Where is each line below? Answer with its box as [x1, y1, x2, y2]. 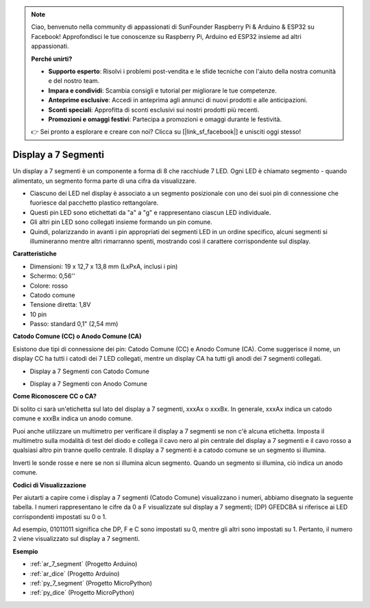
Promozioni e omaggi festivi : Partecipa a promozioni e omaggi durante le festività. [48, 115, 282, 123]
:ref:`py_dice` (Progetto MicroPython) [29, 589, 135, 597]
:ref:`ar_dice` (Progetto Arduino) [29, 569, 120, 578]
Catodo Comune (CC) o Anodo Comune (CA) [12, 332, 142, 340]
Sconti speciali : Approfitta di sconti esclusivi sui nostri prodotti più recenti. [48, 105, 260, 114]
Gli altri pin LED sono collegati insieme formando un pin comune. [29, 218, 212, 226]
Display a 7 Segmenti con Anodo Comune [29, 380, 147, 388]
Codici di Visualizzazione [12, 481, 86, 489]
